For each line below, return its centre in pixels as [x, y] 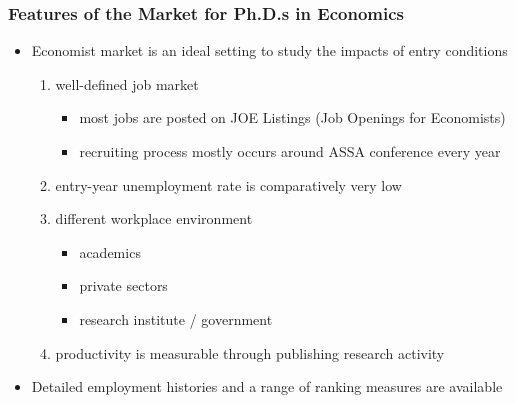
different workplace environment [154, 218]
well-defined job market [127, 83]
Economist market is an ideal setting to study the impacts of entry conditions [269, 50]
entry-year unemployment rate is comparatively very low [228, 184]
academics [110, 251]
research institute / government [176, 318]
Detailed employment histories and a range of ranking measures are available [267, 386]
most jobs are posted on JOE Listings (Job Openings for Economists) [292, 117]
